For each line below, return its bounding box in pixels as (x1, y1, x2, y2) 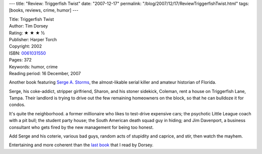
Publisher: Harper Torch (9, 36, 57, 42)
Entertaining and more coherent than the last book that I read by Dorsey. (9, 142, 154, 148)
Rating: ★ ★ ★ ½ (9, 30, 45, 36)
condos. (9, 102, 26, 108)
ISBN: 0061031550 (9, 50, 46, 56)
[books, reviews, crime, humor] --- (9, 7, 79, 13)
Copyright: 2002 (9, 44, 42, 49)
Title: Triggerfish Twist (9, 16, 54, 22)
